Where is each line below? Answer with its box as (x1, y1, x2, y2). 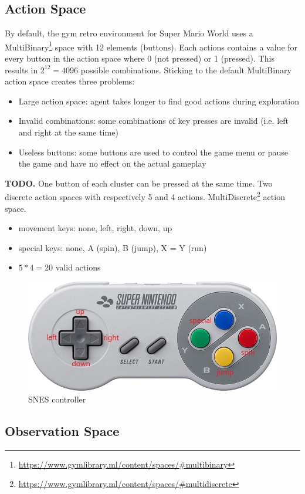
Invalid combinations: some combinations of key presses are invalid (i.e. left (18, 114, 289, 127)
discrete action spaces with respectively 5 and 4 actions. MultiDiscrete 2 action (5, 189, 285, 203)
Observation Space (5, 421, 120, 439)
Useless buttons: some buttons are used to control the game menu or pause (18, 146, 288, 158)
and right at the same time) (18, 126, 118, 138)
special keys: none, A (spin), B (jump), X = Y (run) (18, 241, 207, 253)
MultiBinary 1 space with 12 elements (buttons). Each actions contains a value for (5, 39, 298, 53)
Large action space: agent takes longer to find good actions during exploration (18, 94, 299, 107)
